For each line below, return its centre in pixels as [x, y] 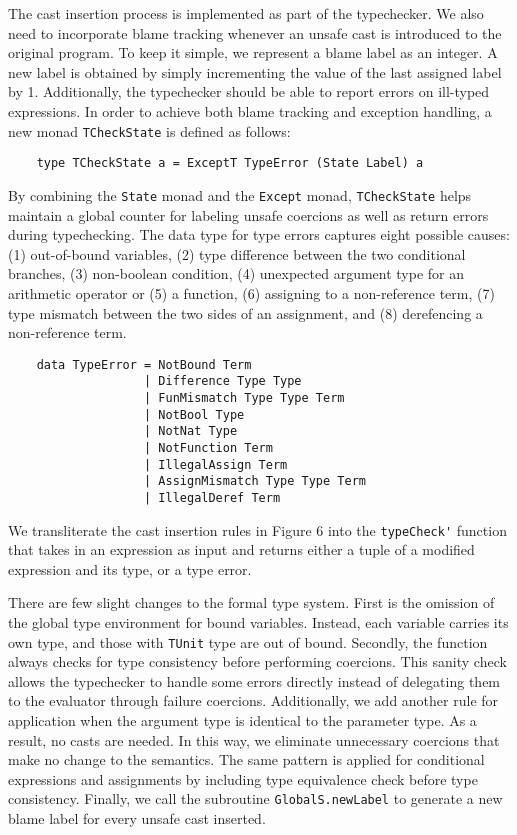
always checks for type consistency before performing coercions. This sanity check [257, 661]
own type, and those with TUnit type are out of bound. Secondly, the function [248, 641]
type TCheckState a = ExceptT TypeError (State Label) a [230, 163]
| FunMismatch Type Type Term [244, 398]
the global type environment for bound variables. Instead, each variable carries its [258, 622]
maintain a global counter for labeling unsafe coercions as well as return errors [248, 214]
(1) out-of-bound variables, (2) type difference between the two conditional [237, 253]
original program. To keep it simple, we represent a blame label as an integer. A [253, 52]
